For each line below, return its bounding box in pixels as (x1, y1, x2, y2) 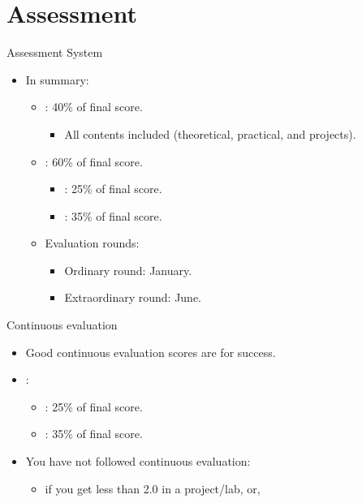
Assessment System (6, 44, 103, 61)
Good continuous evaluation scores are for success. (25, 343, 276, 360)
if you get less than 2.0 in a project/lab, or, (45, 479, 261, 497)
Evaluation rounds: (45, 234, 140, 251)
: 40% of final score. (45, 98, 143, 115)
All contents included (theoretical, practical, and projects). (64, 125, 356, 142)
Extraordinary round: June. (64, 289, 202, 306)
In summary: (25, 71, 89, 88)
